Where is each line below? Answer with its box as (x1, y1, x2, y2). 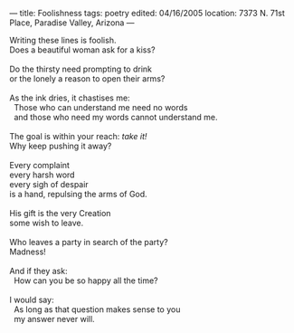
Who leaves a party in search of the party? (9, 237, 169, 247)
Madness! (9, 246, 47, 257)
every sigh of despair (9, 179, 89, 189)
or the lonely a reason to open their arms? (9, 73, 166, 84)
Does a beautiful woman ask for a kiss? (9, 44, 156, 55)
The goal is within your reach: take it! (9, 131, 147, 141)
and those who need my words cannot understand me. (13, 112, 218, 122)
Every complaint (9, 160, 71, 170)
